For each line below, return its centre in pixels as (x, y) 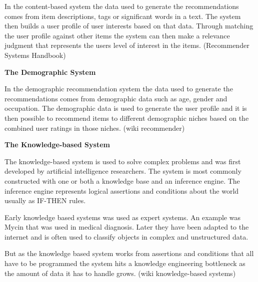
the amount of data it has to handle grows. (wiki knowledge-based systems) (120, 273)
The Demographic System (50, 72)
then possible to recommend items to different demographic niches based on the (127, 118)
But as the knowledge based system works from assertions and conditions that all (129, 253)
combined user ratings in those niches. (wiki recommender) (95, 128)
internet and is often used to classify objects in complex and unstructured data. (126, 236)
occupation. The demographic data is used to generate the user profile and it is (126, 108)
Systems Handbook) (35, 55)
